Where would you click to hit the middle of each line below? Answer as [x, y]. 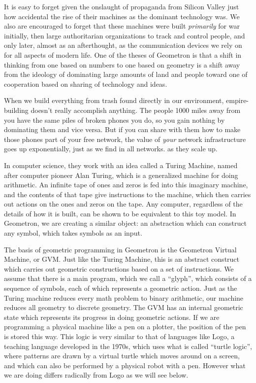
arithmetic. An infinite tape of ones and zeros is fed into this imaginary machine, [126, 185]
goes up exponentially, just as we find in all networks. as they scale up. [111, 149]
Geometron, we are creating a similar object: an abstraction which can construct [125, 223]
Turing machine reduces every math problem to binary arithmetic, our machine [124, 297]
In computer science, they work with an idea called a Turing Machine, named [121, 165]
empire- [238, 100]
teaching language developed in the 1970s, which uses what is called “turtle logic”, [128, 346]
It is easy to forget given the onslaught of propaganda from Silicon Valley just [122, 6]
